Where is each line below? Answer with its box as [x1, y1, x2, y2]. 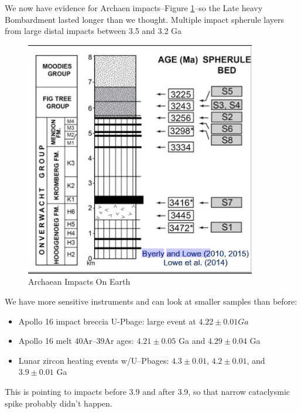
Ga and [178, 335, 206, 347]
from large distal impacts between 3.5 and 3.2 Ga [5, 25, 182, 37]
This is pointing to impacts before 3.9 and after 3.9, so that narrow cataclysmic [5, 385, 290, 397]
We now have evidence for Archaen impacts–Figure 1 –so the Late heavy [5, 2, 263, 13]
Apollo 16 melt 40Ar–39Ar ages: [18, 335, 134, 347]
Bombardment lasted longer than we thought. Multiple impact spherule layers [5, 13, 284, 25]
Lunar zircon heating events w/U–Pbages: [18, 354, 169, 366]
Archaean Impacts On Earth [28, 275, 131, 288]
